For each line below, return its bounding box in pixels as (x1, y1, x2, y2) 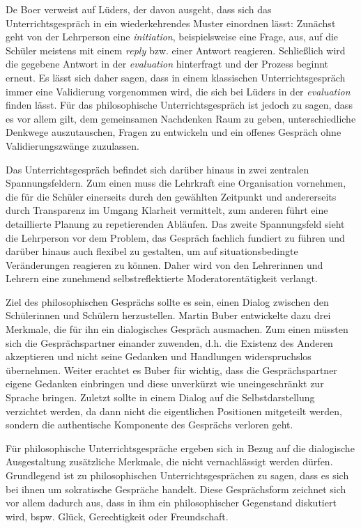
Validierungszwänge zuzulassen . (6, 138, 140, 153)
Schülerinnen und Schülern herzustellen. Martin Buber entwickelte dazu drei (6, 308, 331, 323)
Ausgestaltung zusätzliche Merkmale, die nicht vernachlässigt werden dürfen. (6, 454, 333, 469)
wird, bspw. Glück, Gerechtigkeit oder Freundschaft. (6, 508, 229, 523)
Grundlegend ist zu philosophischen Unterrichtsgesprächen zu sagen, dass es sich (6, 468, 349, 482)
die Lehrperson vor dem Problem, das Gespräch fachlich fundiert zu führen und (6, 230, 345, 244)
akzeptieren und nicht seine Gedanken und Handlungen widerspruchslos (6, 349, 312, 364)
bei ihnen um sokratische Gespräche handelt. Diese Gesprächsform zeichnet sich (6, 481, 346, 496)
